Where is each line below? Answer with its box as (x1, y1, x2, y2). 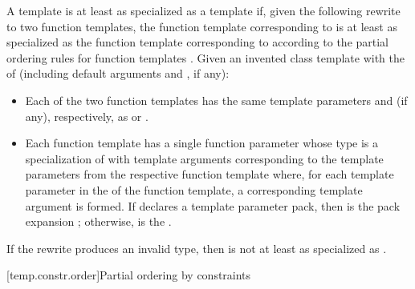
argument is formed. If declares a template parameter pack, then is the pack (25, 197, 401, 214)
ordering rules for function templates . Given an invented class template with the (6, 49, 405, 66)
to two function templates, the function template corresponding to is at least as (6, 18, 397, 34)
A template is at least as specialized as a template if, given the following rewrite (6, 2, 401, 18)
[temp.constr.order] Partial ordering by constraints (6, 267, 251, 283)
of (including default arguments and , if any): (6, 65, 230, 82)
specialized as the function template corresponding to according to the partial (6, 34, 389, 50)
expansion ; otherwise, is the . (25, 213, 172, 230)
